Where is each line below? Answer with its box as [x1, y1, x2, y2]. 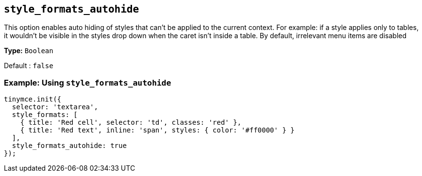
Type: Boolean [4, 46, 53, 55]
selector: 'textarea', [12, 103, 98, 111]
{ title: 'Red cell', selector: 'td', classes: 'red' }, [20, 118, 241, 127]
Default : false [4, 61, 53, 70]
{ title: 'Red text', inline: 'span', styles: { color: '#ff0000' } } [20, 126, 295, 134]
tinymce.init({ [4, 95, 62, 103]
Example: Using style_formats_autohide [4, 77, 171, 88]
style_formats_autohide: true [12, 142, 127, 150]
